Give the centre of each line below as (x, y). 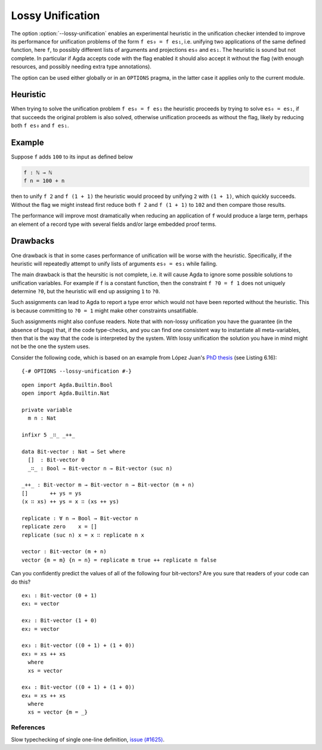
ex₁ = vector (41, 604)
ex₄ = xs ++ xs (44, 695)
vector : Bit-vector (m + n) (64, 552)
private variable (47, 410)
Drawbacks (33, 241)
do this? (21, 582)
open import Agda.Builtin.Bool (67, 385)
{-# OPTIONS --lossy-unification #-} (77, 371)
